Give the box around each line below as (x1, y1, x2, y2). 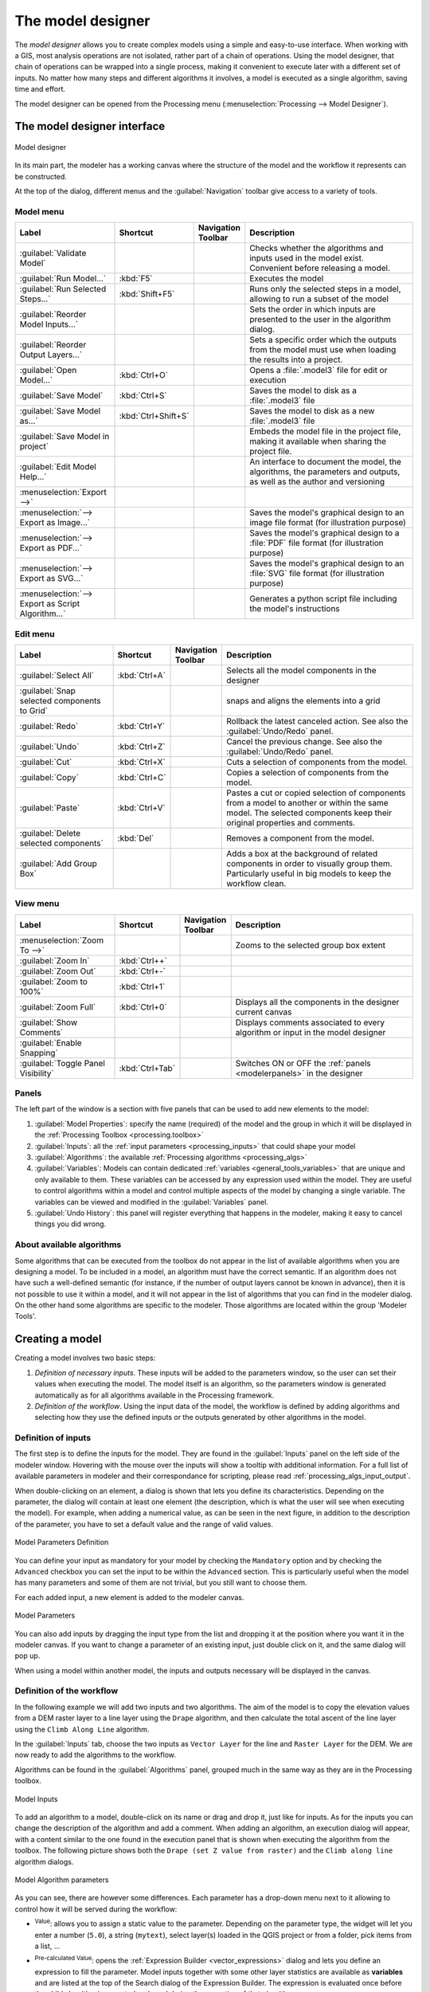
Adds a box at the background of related (226, 848, 378, 859)
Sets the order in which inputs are (249, 304, 376, 315)
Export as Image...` (19, 517, 91, 528)
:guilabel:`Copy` (19, 771, 80, 782)
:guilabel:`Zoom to (19, 976, 88, 987)
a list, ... (34, 1941, 61, 1951)
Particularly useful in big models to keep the (226, 868, 392, 879)
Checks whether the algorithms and (249, 243, 384, 254)
